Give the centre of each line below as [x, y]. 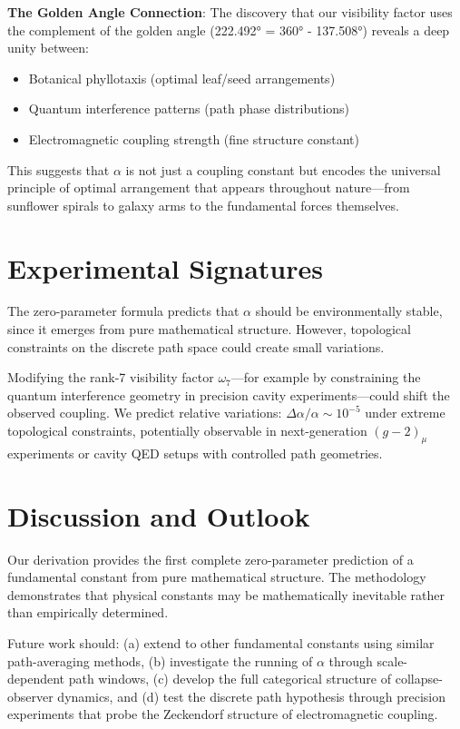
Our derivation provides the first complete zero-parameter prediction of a [210, 559]
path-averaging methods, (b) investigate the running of [160, 660]
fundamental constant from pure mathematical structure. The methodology [217, 577]
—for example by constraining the [326, 377]
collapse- [419, 679]
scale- [392, 660]
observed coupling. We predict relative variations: [145, 413]
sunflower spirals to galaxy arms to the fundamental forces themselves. [203, 205]
